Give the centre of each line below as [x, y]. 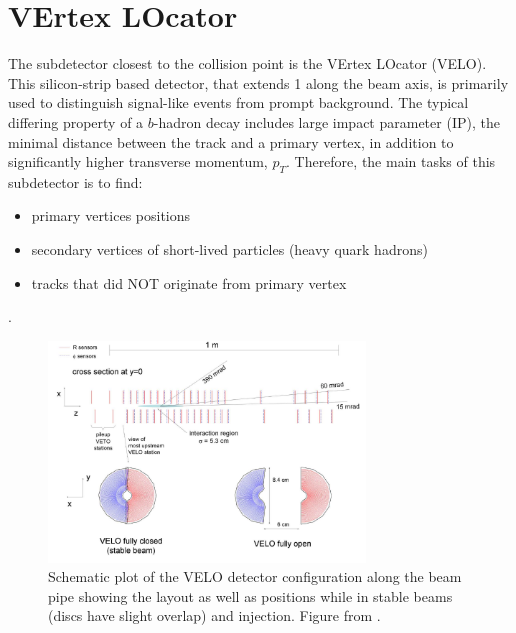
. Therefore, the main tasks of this [390, 161]
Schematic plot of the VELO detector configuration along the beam [255, 576]
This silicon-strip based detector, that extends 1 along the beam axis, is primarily [258, 82]
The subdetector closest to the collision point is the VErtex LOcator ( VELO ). [247, 63]
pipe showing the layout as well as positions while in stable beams [250, 595]
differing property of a [76, 121]
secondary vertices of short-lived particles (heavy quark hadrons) [229, 249]
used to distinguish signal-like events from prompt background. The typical [238, 102]
